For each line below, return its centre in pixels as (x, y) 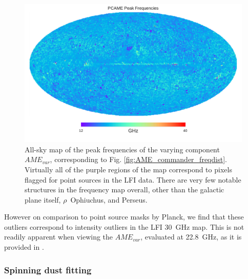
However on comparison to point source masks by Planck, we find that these (124, 217)
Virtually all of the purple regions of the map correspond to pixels (128, 169)
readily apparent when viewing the (59, 237)
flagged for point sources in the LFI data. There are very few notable (133, 179)
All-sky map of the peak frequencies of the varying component (122, 149)
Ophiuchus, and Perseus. (109, 199)
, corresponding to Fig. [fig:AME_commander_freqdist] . (138, 159)
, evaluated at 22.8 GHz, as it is (191, 237)
